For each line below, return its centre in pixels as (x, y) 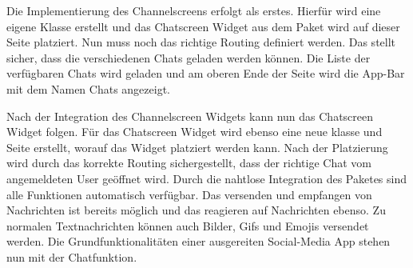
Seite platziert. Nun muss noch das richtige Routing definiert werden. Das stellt (201, 42)
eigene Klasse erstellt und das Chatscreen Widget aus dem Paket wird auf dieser (203, 26)
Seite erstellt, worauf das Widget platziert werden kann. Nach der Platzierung (197, 147)
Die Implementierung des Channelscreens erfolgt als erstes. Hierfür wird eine (194, 10)
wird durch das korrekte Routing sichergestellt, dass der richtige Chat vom (189, 163)
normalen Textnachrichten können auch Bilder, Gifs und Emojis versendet (188, 225)
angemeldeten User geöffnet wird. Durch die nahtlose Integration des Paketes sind (207, 178)
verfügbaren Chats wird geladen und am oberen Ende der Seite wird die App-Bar (206, 73)
